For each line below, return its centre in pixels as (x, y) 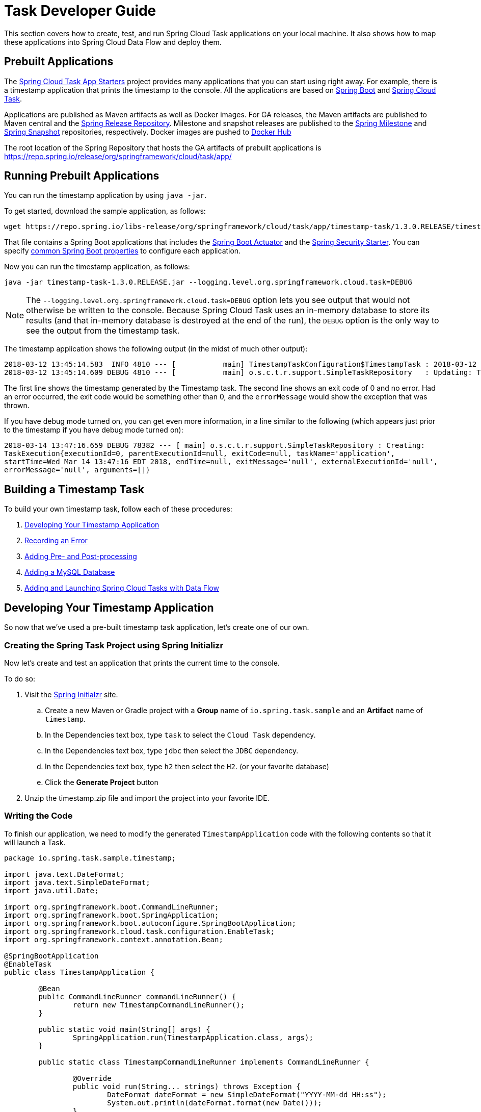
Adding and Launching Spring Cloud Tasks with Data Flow (122, 588)
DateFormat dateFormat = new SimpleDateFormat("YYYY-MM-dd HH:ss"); (247, 1094)
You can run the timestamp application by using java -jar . (105, 195)
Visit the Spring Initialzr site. (71, 694)
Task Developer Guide (80, 11)
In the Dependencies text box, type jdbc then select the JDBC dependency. (172, 750)
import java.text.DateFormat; (64, 874)
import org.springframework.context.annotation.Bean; (114, 939)
